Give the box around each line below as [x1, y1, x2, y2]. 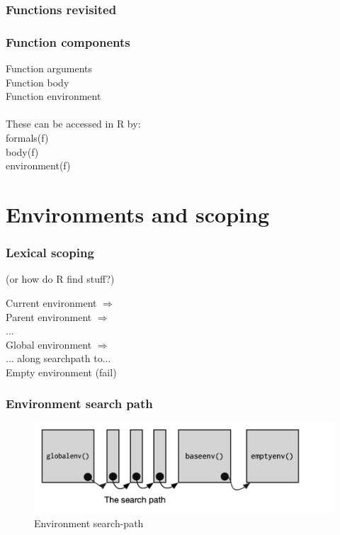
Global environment [6, 337, 92, 351]
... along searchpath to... [6, 351, 111, 366]
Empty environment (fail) [6, 364, 117, 379]
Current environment [6, 295, 97, 310]
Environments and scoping [6, 200, 269, 228]
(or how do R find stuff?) [6, 271, 115, 286]
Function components [6, 33, 130, 50]
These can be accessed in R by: [6, 116, 141, 131]
